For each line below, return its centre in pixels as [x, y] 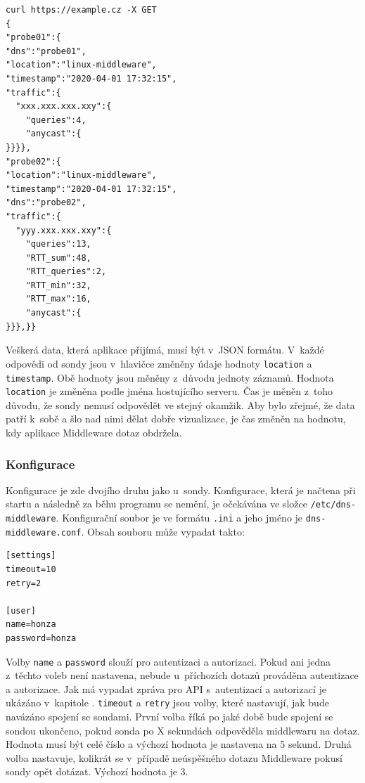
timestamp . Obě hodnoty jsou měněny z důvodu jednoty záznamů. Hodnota [170, 377]
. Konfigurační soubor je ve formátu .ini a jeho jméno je [179, 518]
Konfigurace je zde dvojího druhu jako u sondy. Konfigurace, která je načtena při [181, 490]
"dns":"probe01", [46, 51]
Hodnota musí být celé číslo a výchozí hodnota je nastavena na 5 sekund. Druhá [179, 744]
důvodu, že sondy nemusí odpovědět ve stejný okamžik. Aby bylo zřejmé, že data [180, 405]
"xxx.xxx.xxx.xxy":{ [64, 106]
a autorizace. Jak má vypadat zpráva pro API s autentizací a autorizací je [166, 688]
